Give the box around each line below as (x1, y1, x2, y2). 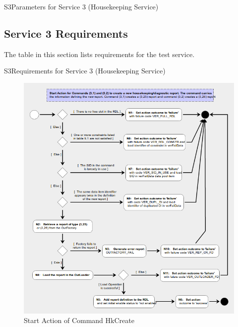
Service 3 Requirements (4, 25, 128, 41)
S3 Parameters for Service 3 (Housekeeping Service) (4, 1, 159, 11)
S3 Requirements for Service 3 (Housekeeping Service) (4, 65, 166, 76)
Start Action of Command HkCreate (24, 315, 134, 326)
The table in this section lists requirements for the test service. (4, 49, 195, 59)
